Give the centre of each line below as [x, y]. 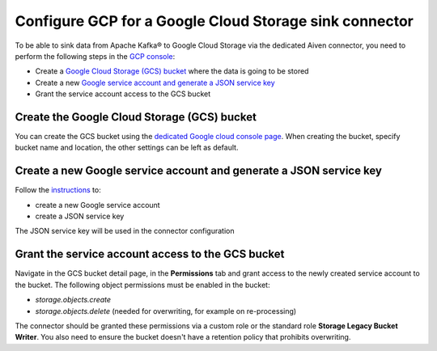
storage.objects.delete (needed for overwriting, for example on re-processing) [166, 311]
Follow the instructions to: [58, 190]
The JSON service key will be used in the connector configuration [125, 231]
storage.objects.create [73, 300]
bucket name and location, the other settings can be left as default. [127, 148]
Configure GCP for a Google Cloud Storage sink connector [214, 21]
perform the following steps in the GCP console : [95, 56]
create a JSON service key [80, 216]
